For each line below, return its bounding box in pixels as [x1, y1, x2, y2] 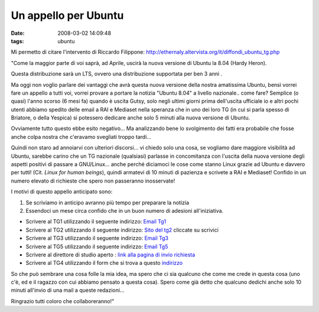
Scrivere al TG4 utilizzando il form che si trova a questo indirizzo [25, 259, 183, 266]
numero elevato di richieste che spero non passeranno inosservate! [11, 177, 175, 184]
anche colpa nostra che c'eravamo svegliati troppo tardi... [11, 133, 152, 140]
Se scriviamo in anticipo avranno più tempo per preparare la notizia [25, 199, 189, 206]
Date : [11, 30, 25, 37]
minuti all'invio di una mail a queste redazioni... [11, 287, 125, 294]
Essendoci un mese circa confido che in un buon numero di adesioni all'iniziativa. [25, 207, 224, 214]
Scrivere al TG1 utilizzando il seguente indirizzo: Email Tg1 [25, 218, 167, 225]
